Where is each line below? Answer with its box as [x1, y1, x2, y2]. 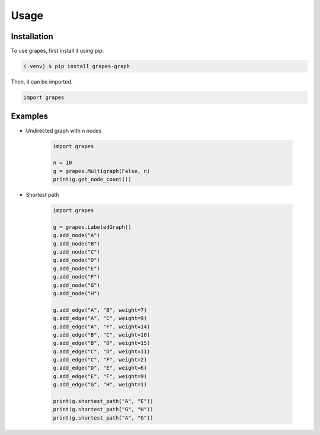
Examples [11, 111, 49, 121]
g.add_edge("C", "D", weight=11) [53, 348, 151, 355]
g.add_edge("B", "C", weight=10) [53, 331, 151, 338]
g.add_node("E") [53, 265, 101, 272]
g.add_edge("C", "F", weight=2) [53, 356, 148, 363]
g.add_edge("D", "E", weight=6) [53, 364, 148, 372]
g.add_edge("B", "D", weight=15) [53, 340, 151, 347]
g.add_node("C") [53, 248, 101, 255]
